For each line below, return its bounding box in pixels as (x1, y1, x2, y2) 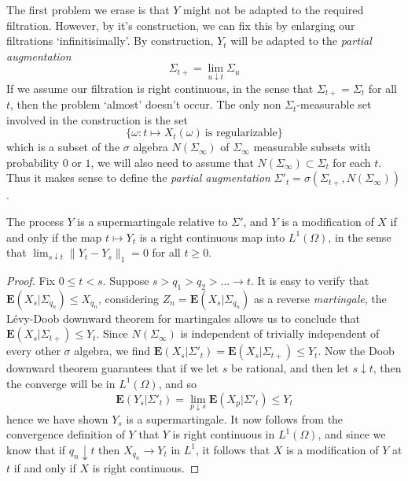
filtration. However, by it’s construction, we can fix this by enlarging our (6, 17, 355, 33)
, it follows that (195, 441, 270, 457)
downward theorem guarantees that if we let (6, 360, 219, 376)
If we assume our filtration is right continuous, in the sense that (6, 80, 314, 96)
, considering (97, 290, 160, 306)
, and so (158, 375, 197, 391)
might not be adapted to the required (183, 2, 364, 17)
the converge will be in (6, 375, 116, 391)
